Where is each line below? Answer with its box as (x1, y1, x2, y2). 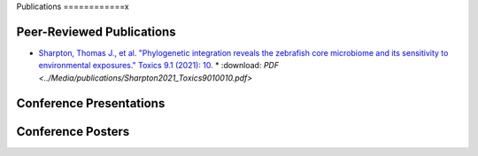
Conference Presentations (16, 96, 166, 111)
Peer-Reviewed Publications (16, 24, 176, 39)
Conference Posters (16, 124, 130, 139)
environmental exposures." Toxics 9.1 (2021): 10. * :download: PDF (38, 60, 279, 71)
